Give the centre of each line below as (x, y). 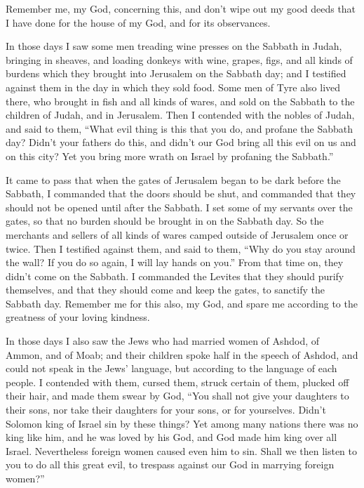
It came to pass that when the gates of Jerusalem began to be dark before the (173, 179)
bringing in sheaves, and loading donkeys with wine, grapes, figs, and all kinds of (179, 59)
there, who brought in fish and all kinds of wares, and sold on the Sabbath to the (180, 101)
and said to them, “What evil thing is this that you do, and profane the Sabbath (179, 128)
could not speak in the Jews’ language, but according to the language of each (171, 368)
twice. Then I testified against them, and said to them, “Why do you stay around (181, 248)
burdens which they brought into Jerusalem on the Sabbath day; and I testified (176, 73)
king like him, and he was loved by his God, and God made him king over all (171, 437)
